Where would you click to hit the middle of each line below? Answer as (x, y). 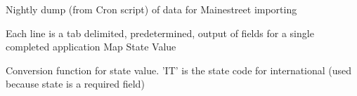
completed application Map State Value (91, 47)
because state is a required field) (75, 84)
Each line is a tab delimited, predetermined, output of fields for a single (160, 33)
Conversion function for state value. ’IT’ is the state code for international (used (179, 70)
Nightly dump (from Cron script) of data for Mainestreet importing (151, 9)
